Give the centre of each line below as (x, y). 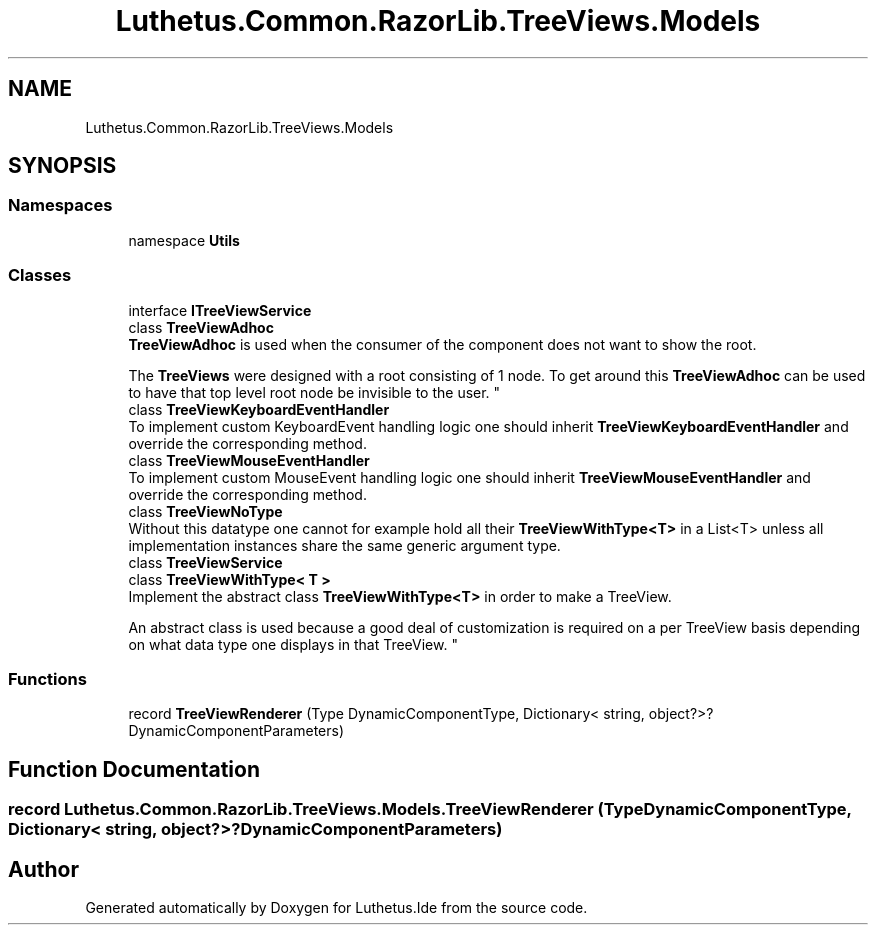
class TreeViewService (205, 562)
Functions (47, 678)
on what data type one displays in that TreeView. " (293, 644)
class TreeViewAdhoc (201, 327)
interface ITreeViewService (220, 310)
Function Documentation (134, 769)
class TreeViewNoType (205, 511)
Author (43, 869)
